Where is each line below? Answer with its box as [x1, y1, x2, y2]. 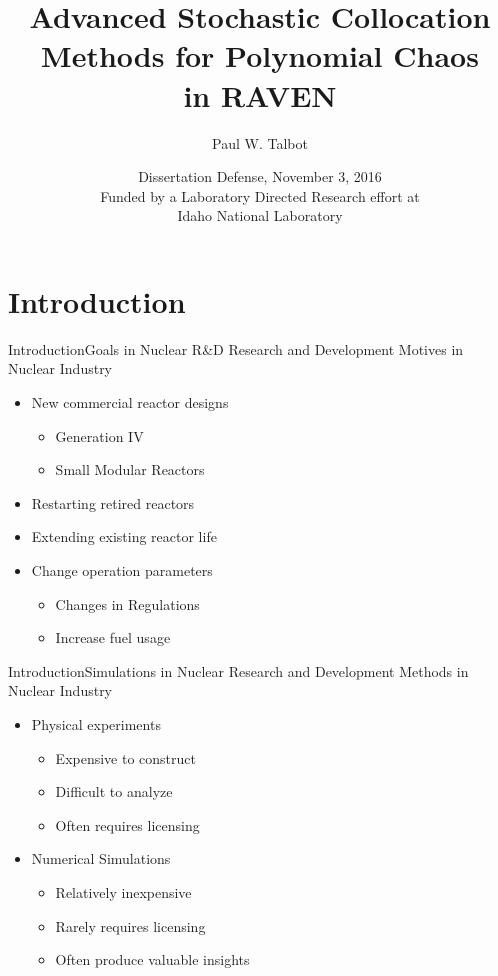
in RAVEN [183, 74, 337, 115]
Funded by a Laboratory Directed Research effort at [100, 185, 420, 206]
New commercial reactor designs [31, 392, 229, 412]
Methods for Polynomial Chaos [41, 35, 479, 76]
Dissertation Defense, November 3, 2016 [138, 166, 382, 187]
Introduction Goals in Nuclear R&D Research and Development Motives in [8, 338, 464, 359]
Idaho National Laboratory [177, 205, 343, 226]
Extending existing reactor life [31, 526, 217, 547]
